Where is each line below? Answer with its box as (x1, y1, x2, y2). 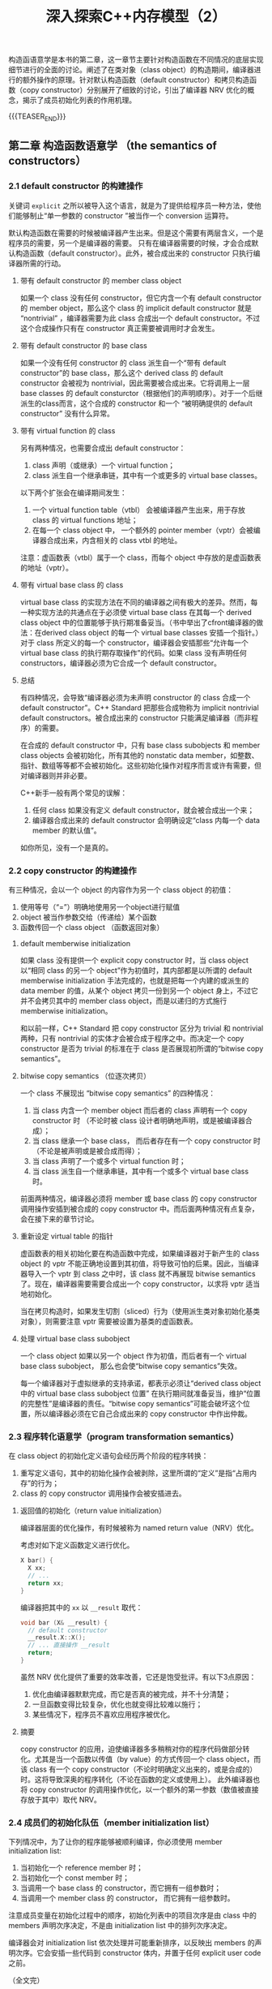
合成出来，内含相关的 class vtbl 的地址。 (46, 535, 182, 545)
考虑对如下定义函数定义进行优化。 (19, 1540, 134, 1550)
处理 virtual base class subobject (19, 1333, 130, 1343)
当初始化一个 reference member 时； (19, 1863, 144, 1873)
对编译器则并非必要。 (19, 770, 91, 780)
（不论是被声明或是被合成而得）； (32, 1146, 143, 1156)
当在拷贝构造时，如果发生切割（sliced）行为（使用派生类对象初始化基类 (19, 1306, 261, 1315)
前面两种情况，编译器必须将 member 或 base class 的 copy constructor (19, 1194, 257, 1203)
